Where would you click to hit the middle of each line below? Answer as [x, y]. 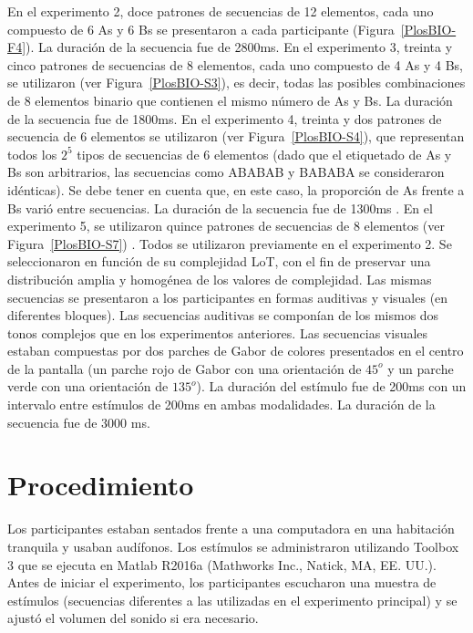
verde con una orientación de [88, 386]
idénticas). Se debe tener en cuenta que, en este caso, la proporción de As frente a [236, 189]
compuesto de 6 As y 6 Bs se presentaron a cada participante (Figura [201, 29]
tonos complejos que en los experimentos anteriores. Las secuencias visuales [218, 332]
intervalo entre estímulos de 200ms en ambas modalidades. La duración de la [221, 405]
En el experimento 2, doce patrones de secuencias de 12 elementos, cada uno [221, 11]
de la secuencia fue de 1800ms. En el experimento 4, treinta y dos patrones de [225, 118]
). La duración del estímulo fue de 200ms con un [331, 386]
